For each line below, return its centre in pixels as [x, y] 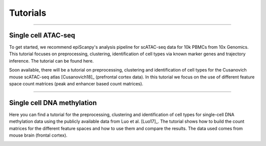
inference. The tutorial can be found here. [51, 61]
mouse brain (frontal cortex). [38, 135]
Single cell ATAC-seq [42, 35]
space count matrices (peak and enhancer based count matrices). [76, 84]
